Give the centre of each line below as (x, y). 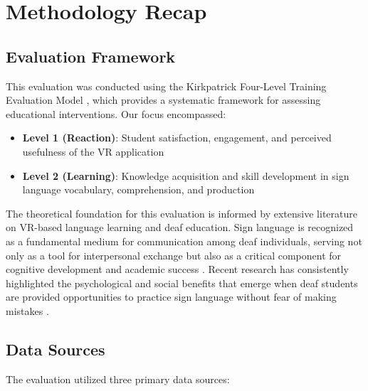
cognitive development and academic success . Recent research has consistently (177, 269)
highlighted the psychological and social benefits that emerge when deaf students (182, 283)
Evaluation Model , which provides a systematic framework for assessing (163, 100)
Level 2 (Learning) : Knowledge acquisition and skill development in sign (186, 175)
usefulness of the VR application (93, 151)
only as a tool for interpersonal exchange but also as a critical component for (174, 255)
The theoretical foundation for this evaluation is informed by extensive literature (182, 213)
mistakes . (27, 310)
